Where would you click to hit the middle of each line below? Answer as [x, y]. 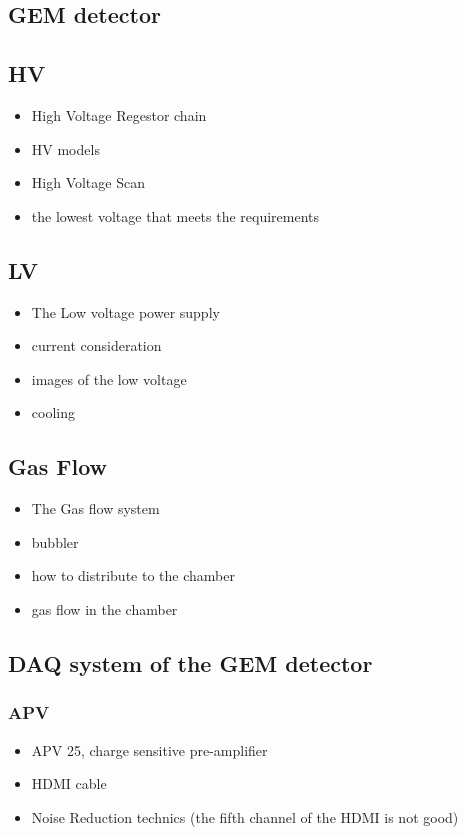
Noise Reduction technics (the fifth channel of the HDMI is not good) [245, 816]
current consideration [96, 345]
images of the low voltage [109, 378]
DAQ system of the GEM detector [190, 662]
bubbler [55, 541]
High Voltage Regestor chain [119, 114]
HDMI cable [69, 783]
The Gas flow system [95, 508]
